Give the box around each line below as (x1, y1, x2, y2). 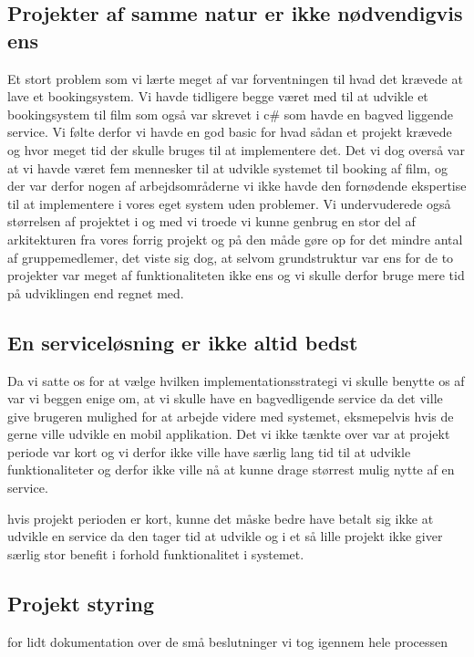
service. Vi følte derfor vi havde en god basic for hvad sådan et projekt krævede (7, 122, 452, 141)
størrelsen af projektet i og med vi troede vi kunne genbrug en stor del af (7, 212, 416, 231)
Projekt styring (7, 589, 154, 617)
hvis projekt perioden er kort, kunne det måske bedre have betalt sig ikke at (7, 508, 434, 527)
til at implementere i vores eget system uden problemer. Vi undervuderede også (7, 193, 451, 213)
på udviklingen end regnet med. (7, 283, 184, 302)
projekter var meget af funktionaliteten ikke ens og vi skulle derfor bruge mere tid (7, 266, 465, 285)
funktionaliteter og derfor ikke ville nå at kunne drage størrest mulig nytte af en (7, 460, 455, 479)
